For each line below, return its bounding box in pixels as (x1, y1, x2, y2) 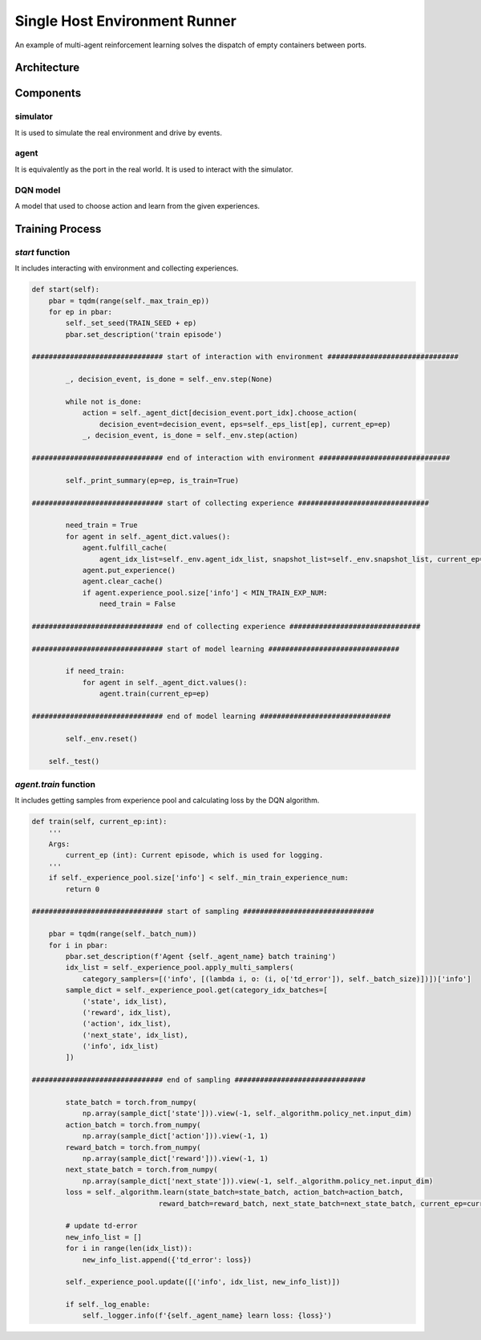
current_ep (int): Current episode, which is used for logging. (65, 851, 324, 860)
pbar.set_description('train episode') (65, 330, 222, 339)
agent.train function (14, 778, 96, 790)
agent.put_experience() (82, 566, 176, 575)
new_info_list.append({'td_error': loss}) (82, 1255, 252, 1264)
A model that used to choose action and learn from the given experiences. (14, 201, 261, 210)
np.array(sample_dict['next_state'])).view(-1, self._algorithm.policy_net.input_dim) (82, 1176, 434, 1185)
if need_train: (65, 667, 126, 676)
